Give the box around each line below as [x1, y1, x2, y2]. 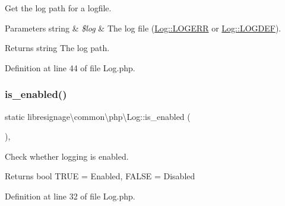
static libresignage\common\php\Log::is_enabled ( [5, 110, 191, 122]
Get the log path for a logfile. [5, 2, 112, 14]
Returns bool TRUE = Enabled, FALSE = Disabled [5, 170, 195, 182]
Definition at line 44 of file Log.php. [5, 61, 135, 74]
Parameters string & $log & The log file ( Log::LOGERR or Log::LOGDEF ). [5, 21, 281, 34]
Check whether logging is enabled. [5, 150, 129, 162]
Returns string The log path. [5, 42, 110, 54]
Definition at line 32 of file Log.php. [5, 189, 135, 202]
